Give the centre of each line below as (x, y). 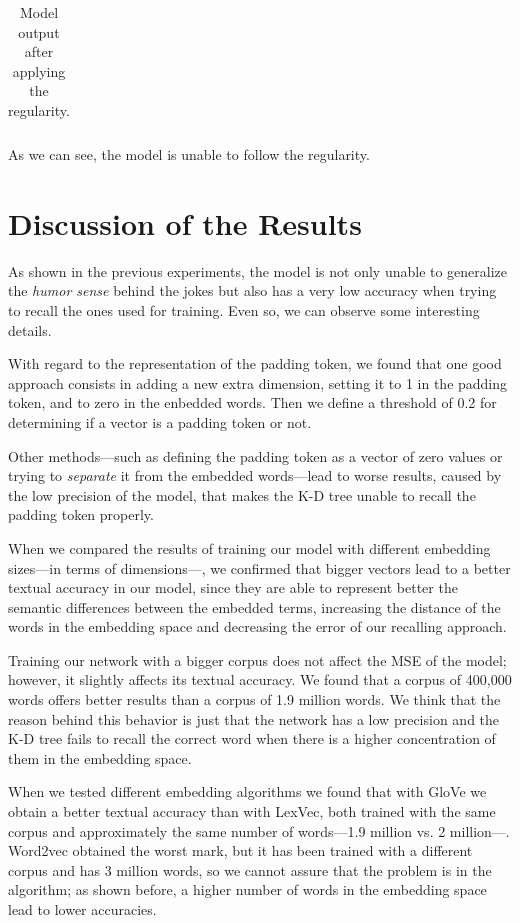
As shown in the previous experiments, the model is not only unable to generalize (258, 270)
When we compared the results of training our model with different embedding (249, 547)
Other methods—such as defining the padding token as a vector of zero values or (255, 455)
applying (39, 70)
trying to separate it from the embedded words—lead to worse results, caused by (255, 475)
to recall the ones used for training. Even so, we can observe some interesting (244, 309)
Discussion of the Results (185, 222)
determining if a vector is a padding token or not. (160, 421)
